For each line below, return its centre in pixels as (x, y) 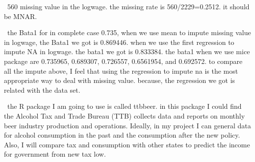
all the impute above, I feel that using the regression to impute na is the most (121, 71)
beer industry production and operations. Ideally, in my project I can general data (127, 125)
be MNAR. (21, 16)
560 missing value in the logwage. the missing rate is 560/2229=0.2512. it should (128, 6)
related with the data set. (42, 90)
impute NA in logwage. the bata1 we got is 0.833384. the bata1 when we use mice (127, 51)
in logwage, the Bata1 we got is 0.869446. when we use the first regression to (119, 42)
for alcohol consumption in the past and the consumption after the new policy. (122, 135)
